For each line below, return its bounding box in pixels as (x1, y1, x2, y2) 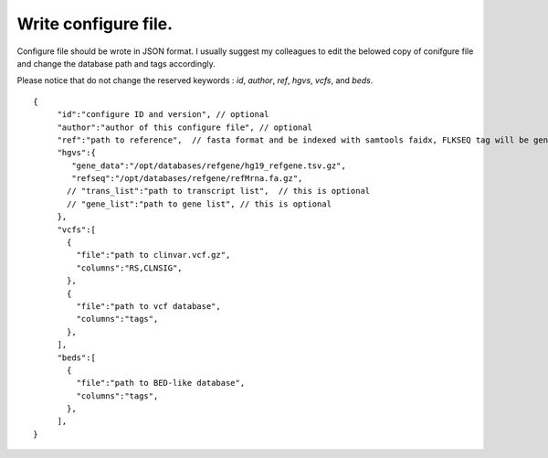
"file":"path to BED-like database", (76, 378, 246, 389)
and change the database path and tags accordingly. (16, 58, 216, 69)
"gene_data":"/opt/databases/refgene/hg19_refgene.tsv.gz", (71, 160, 346, 171)
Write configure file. (16, 14, 174, 34)
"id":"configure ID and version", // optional (57, 110, 269, 120)
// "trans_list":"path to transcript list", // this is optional (67, 186, 371, 197)
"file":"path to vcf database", (76, 301, 221, 311)
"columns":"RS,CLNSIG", (76, 262, 183, 273)
